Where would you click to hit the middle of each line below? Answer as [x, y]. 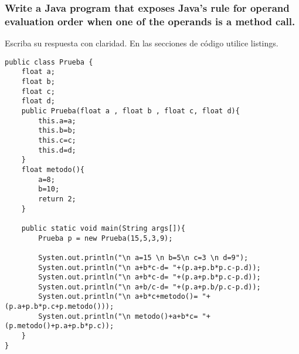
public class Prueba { [49, 62]
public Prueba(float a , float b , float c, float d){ [130, 111]
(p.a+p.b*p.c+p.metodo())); [60, 307]
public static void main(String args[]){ [103, 228]
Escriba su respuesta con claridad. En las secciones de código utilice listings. [142, 43]
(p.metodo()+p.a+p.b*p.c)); [60, 326]
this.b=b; [57, 131]
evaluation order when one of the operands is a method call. [150, 21]
